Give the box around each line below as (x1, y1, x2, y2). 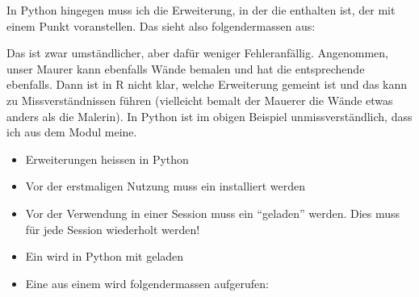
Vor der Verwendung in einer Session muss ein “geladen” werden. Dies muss (25, 204, 400, 221)
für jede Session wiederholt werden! (25, 220, 200, 237)
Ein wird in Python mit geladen (25, 248, 184, 265)
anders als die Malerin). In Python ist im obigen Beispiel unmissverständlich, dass (6, 107, 413, 124)
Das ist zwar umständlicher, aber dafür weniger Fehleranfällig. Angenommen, (6, 44, 388, 61)
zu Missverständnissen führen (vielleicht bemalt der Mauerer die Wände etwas (6, 91, 393, 108)
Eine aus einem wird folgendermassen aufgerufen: (25, 274, 269, 291)
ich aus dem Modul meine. (6, 123, 137, 140)
